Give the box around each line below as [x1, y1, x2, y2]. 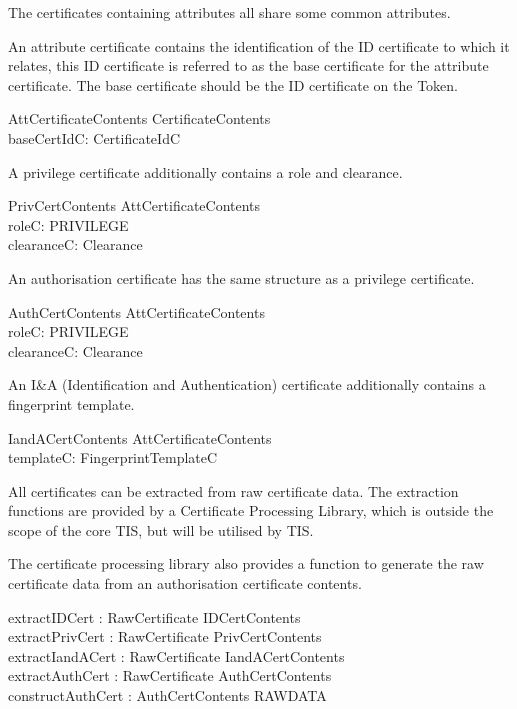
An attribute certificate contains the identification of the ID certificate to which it [8, 35, 510, 56]
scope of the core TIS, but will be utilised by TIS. [8, 519, 314, 540]
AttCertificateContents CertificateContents [8, 108, 271, 129]
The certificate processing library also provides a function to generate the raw [8, 553, 484, 574]
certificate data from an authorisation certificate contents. [8, 573, 362, 594]
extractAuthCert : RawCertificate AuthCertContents [8, 665, 332, 686]
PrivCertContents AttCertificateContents [8, 195, 261, 216]
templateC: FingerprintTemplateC [8, 447, 218, 468]
